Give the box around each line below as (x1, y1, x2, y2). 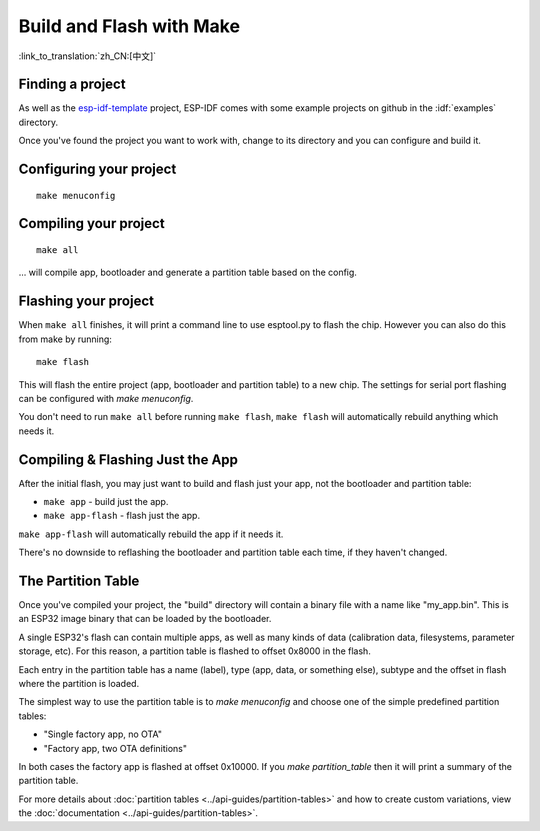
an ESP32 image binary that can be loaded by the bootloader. (18, 613, 272, 625)
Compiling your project (18, 215, 165, 232)
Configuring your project (18, 161, 177, 178)
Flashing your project (18, 293, 155, 310)
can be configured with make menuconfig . (18, 392, 194, 404)
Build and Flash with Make (18, 15, 240, 37)
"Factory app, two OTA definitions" (43, 742, 187, 754)
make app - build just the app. (43, 495, 169, 507)
